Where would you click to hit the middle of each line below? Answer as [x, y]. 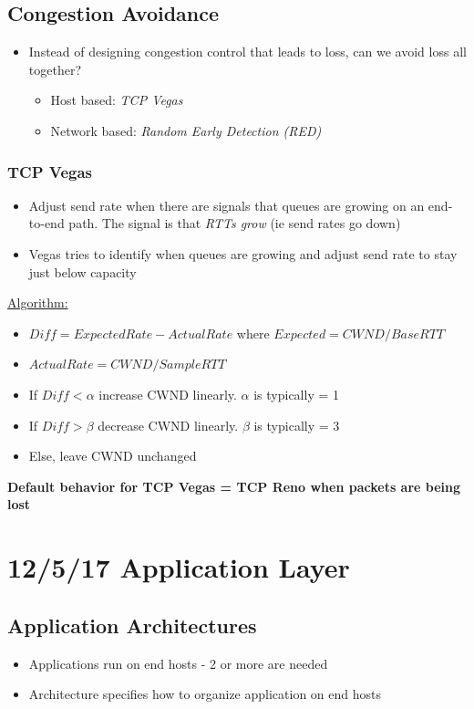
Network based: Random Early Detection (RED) [186, 130]
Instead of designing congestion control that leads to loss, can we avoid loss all [247, 52]
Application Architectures [132, 625]
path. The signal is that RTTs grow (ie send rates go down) [235, 223]
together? [55, 69]
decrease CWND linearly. [168, 425]
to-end [46, 223]
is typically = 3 [297, 425]
